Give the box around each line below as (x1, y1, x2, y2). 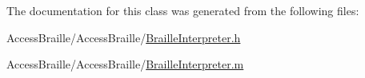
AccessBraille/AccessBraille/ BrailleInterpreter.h (6, 29, 241, 45)
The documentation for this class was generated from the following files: (6, 2, 359, 18)
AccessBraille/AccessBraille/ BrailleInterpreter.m (6, 56, 244, 72)
